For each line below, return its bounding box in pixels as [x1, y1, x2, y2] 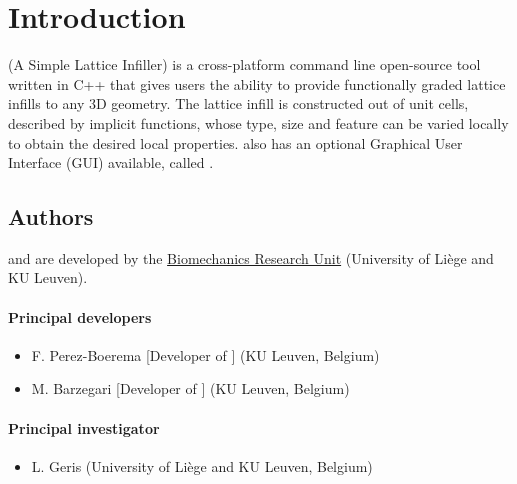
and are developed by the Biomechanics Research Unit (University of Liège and [8, 247, 494, 268]
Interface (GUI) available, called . [8, 152, 214, 173]
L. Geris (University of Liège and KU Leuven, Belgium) [31, 455, 373, 476]
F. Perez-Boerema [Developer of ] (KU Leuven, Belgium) [31, 344, 380, 365]
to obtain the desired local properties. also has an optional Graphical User [8, 132, 463, 153]
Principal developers [8, 306, 152, 327]
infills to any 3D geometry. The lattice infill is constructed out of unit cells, [8, 93, 469, 114]
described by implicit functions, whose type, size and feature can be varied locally [8, 112, 509, 133]
